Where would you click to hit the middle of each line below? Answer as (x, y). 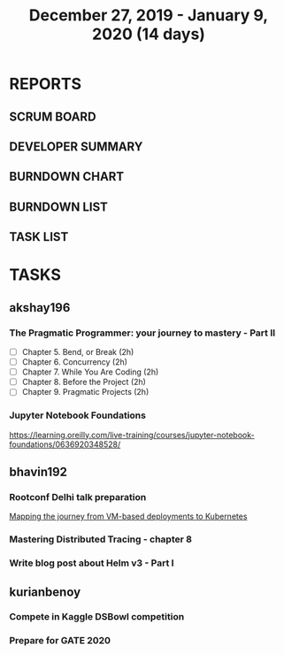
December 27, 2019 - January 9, (149, 15)
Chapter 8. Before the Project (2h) (84, 382)
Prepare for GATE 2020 (60, 641)
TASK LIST (39, 237)
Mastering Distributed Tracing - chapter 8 (101, 539)
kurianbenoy (45, 592)
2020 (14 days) (149, 34)
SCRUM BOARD (53, 116)
